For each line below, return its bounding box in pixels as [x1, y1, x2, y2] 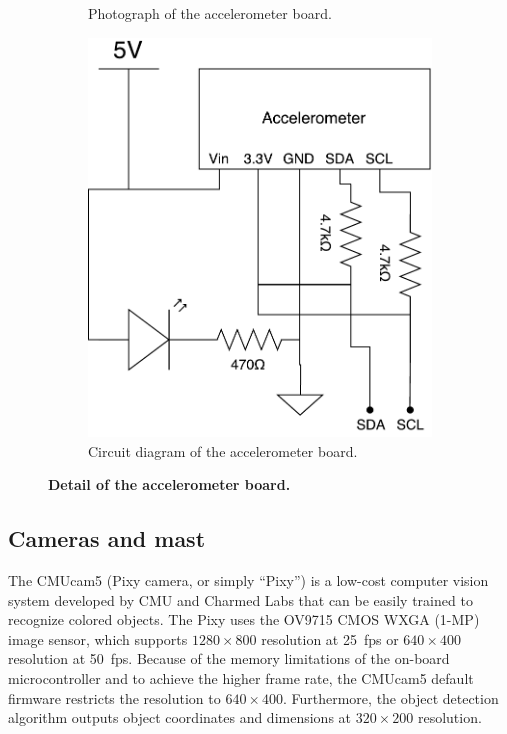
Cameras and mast [8, 523, 206, 554]
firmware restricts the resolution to [8, 687, 221, 708]
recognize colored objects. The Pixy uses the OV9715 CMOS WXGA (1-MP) [8, 609, 480, 630]
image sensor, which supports [8, 628, 188, 649]
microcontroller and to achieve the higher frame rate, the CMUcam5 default [8, 668, 474, 689]
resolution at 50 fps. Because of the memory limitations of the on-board [8, 648, 450, 669]
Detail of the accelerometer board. [48, 474, 291, 495]
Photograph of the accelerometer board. [88, 3, 332, 23]
